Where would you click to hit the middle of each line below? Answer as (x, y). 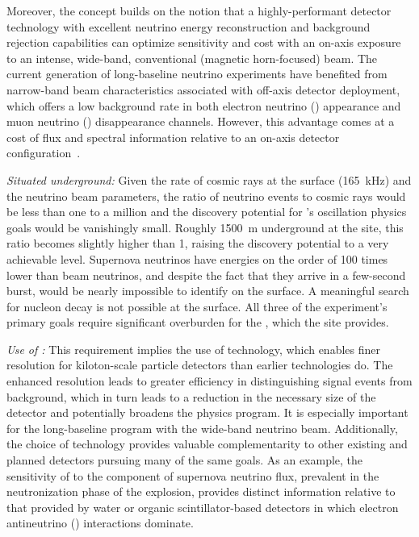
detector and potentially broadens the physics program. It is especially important (207, 412)
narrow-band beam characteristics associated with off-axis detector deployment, (203, 89)
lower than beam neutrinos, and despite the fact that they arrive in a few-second (206, 275)
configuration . (44, 153)
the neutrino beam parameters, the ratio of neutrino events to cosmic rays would (206, 196)
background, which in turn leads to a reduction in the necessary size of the (191, 396)
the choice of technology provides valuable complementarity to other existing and (207, 444)
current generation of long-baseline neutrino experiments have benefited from (197, 74)
